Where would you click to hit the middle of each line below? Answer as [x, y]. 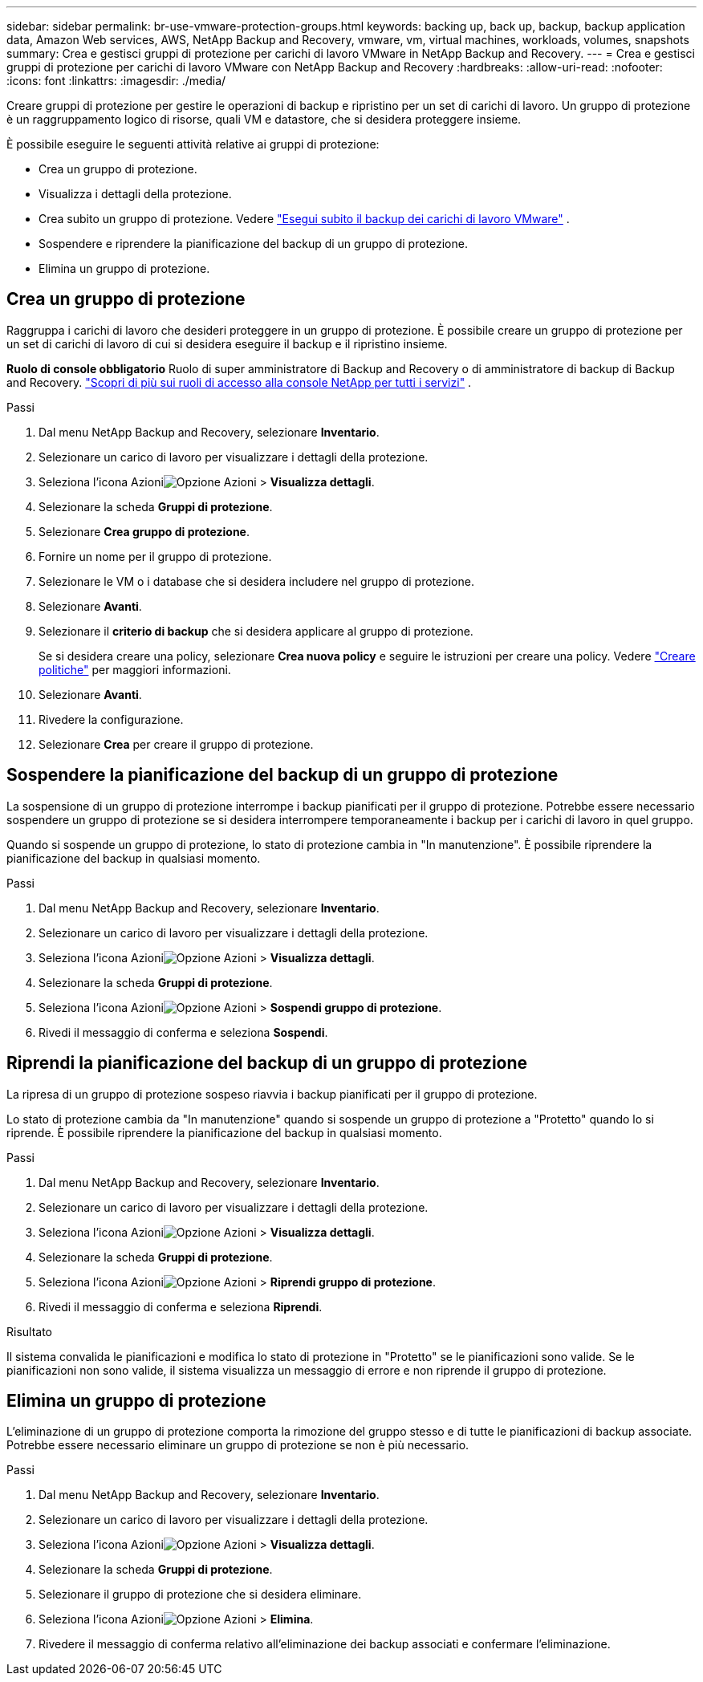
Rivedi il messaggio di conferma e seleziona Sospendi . [183, 1032]
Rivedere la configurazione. [111, 719]
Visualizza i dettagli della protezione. [135, 194]
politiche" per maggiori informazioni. [135, 669]
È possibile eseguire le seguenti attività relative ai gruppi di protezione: [193, 144]
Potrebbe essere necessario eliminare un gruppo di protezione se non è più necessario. [238, 1445]
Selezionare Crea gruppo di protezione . [144, 531]
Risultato [30, 1331]
